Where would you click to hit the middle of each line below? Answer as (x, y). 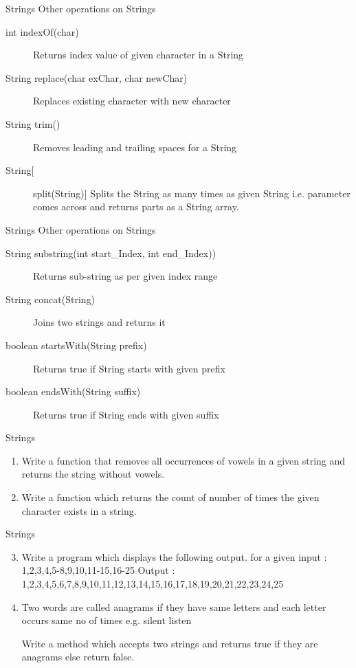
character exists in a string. (79, 510)
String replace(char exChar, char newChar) (97, 77)
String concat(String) (51, 299)
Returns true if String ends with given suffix (126, 414)
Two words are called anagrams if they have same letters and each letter (174, 606)
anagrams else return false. (78, 657)
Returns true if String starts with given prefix (129, 368)
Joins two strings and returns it (99, 322)
